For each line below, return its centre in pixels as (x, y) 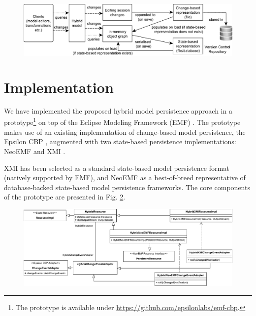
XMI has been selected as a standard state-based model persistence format (117, 168)
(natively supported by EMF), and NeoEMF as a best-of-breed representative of (125, 178)
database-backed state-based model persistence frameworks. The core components (127, 187)
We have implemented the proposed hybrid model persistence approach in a (118, 110)
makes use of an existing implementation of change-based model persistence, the (125, 132)
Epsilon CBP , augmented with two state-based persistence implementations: (120, 141)
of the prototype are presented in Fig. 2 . (65, 197)
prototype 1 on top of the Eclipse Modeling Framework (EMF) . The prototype (122, 121)
